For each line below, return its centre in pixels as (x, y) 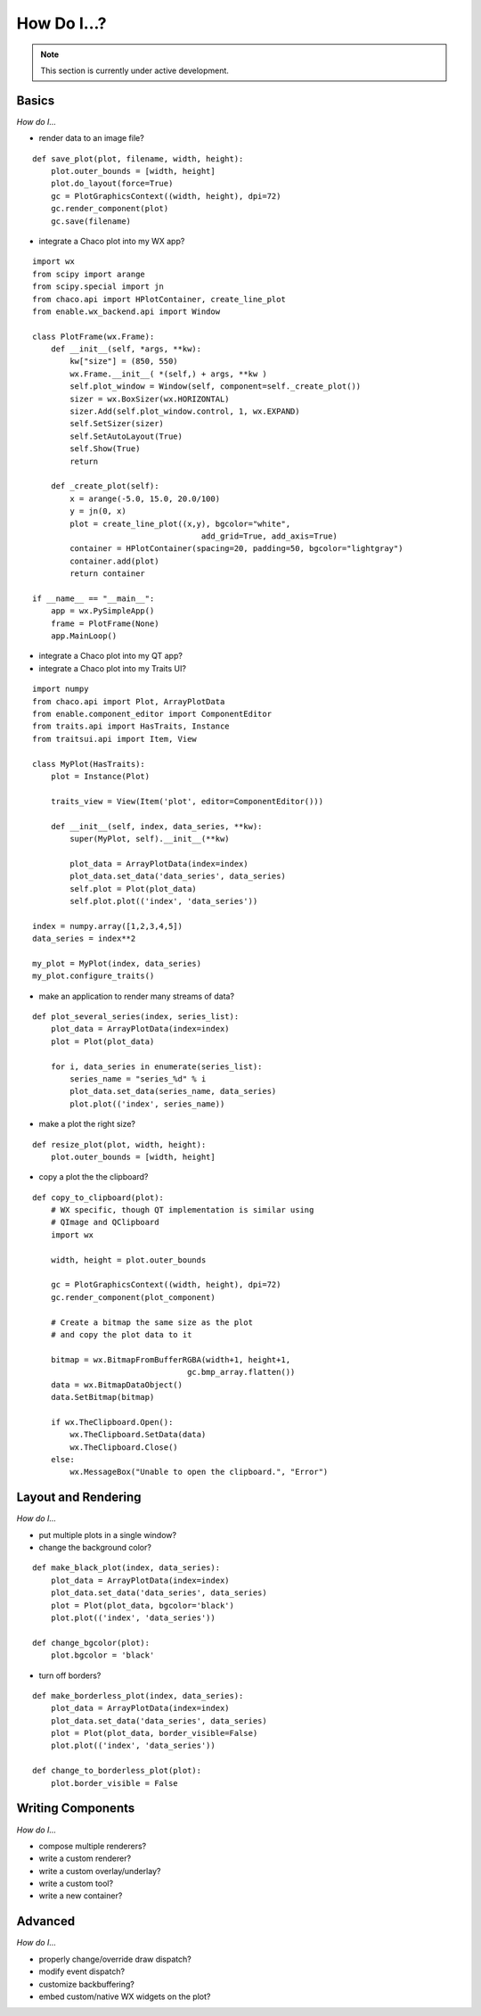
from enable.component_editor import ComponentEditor (152, 714)
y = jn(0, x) (98, 511)
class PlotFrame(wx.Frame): (94, 336)
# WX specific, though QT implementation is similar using (182, 1210)
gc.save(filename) (91, 221)
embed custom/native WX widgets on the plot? (125, 1996)
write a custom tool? (76, 1884)
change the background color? (95, 1547)
